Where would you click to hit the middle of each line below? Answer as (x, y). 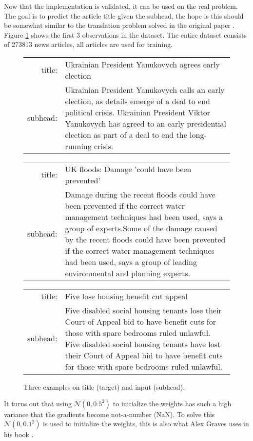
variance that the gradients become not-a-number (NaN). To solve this (109, 414)
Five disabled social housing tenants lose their (143, 310)
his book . (19, 434)
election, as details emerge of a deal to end (137, 101)
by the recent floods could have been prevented (145, 239)
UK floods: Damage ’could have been (128, 169)
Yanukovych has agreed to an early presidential (146, 123)
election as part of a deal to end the (126, 134)
